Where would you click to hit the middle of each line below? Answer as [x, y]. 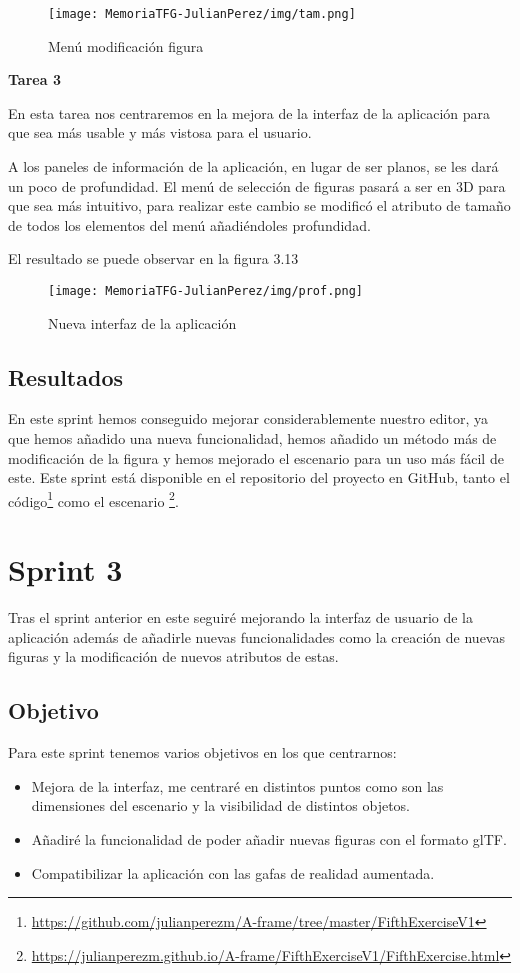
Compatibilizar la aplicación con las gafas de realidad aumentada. [233, 872]
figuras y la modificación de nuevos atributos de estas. [173, 656]
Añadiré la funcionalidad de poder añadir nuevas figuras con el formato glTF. [269, 838]
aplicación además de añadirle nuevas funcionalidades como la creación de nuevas [256, 636]
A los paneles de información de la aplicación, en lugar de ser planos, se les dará [253, 166]
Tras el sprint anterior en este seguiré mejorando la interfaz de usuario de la [241, 617]
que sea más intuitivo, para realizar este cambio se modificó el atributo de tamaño [259, 205]
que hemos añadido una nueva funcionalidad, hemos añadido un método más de [252, 438]
